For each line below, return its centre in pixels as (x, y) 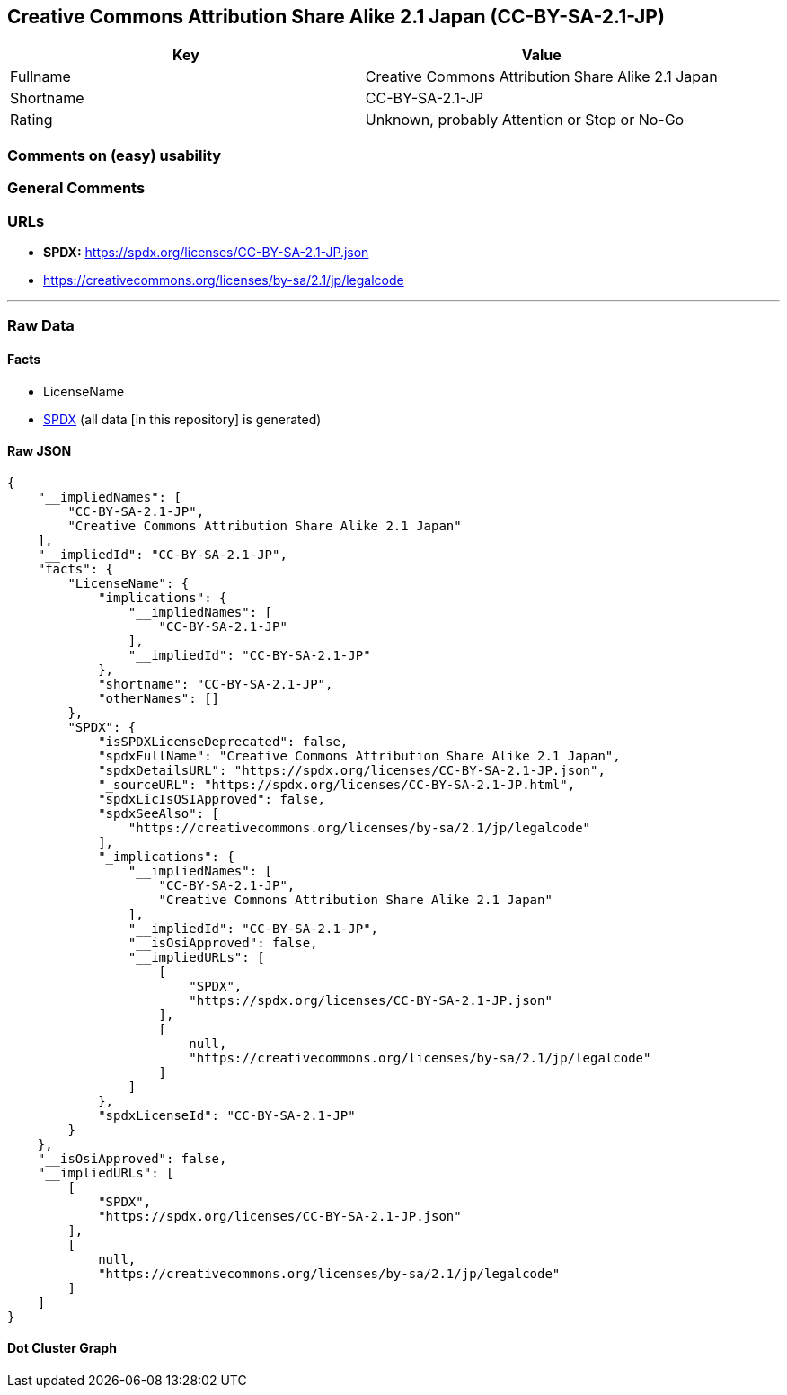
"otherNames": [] (159, 698)
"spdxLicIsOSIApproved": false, (212, 799)
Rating (31, 120)
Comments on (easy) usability (115, 155)
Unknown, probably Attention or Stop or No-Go (525, 120)
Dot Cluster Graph (62, 1348)
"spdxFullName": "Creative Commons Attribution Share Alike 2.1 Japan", (359, 755)
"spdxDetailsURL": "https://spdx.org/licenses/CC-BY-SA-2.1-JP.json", (352, 770)
